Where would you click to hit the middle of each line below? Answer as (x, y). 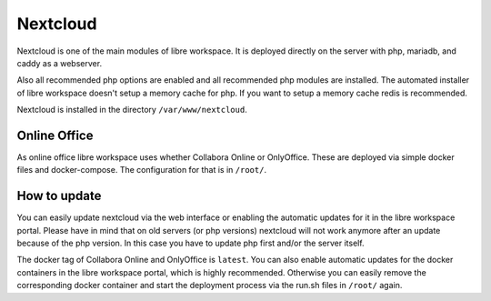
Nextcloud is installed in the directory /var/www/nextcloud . (132, 110)
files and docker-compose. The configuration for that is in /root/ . (142, 170)
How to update (59, 196)
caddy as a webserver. (60, 63)
